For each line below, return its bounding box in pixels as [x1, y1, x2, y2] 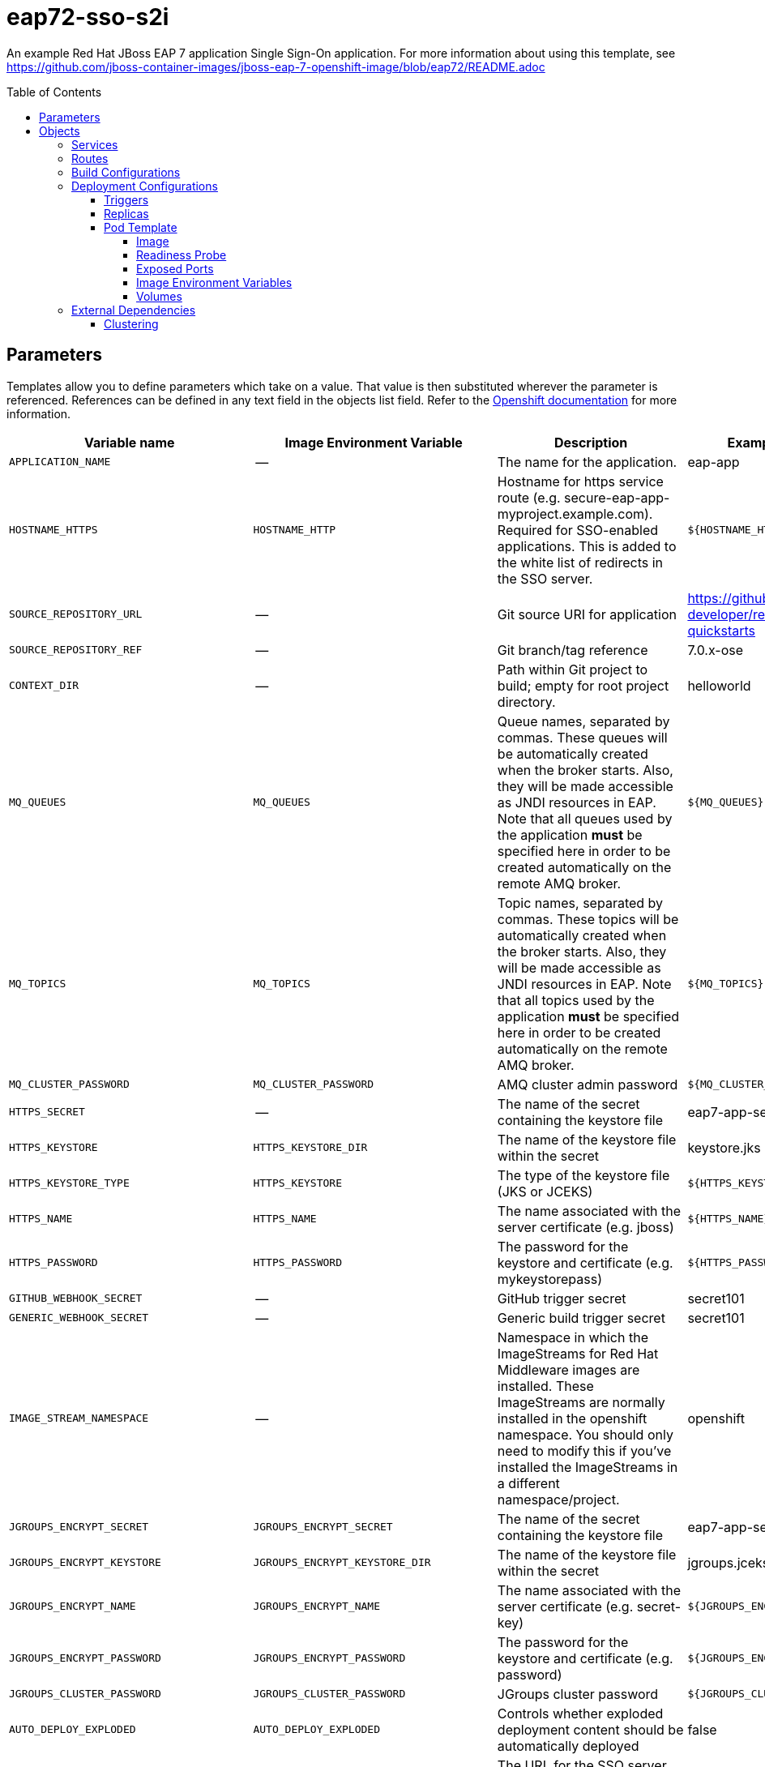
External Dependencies [71, 302, 196, 317]
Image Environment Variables [136, 275, 293, 289]
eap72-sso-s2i [6, 3, 169, 31]
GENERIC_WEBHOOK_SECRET [9, 1311, 149, 1324]
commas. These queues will [497, 729, 668, 746]
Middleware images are [497, 1361, 640, 1378]
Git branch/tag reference [497, 641, 648, 658]
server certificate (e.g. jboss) [497, 1218, 674, 1235]
